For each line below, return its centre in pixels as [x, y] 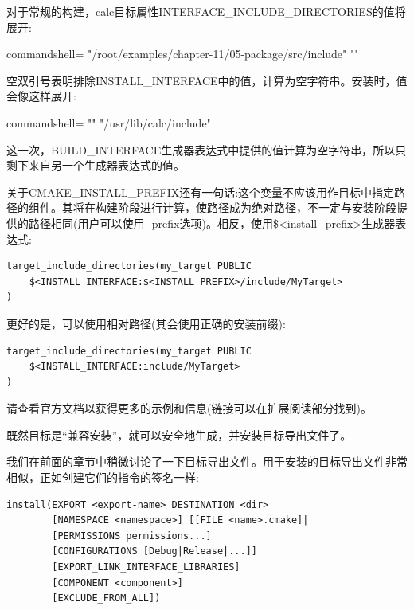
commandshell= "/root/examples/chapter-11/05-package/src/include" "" [183, 54]
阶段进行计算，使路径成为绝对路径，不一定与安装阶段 [257, 207]
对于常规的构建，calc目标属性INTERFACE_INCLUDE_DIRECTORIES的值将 [206, 11]
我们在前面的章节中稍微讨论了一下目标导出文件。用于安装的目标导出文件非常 [207, 461]
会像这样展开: [41, 96]
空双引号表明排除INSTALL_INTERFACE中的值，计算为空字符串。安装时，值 [207, 80]
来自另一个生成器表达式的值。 [106, 165]
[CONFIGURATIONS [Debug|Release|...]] [154, 551]
